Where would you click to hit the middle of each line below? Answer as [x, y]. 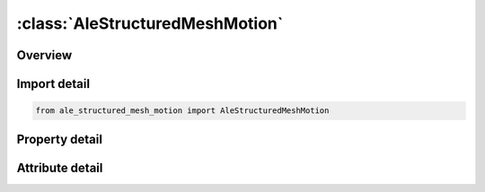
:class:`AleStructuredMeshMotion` [150, 23]
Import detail [53, 84]
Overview [44, 55]
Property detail [60, 139]
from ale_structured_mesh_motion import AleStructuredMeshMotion [182, 111]
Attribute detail [60, 167]
